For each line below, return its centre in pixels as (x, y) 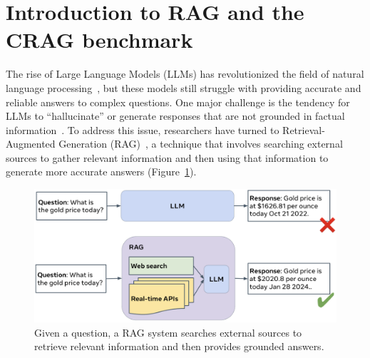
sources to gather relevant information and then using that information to (167, 157)
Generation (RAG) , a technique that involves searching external (201, 144)
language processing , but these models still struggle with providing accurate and (184, 87)
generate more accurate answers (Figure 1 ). (101, 172)
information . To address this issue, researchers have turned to (143, 129)
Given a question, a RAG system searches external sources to (168, 332)
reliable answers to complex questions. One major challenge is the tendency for (178, 102)
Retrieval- (304, 129)
